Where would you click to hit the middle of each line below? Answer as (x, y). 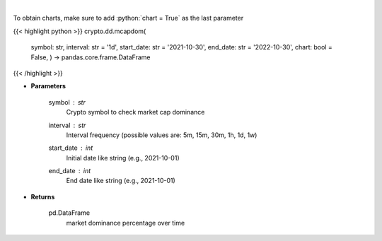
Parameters (48, 86)
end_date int (70, 171)
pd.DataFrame (69, 213)
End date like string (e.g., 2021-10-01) (121, 181)
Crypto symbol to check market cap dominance (135, 112)
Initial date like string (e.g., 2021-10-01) (123, 158)
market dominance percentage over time (126, 223)
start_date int (71, 148)
